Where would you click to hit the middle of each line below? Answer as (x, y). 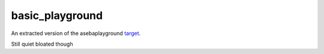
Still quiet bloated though (42, 44)
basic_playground (57, 15)
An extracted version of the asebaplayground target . (76, 33)
